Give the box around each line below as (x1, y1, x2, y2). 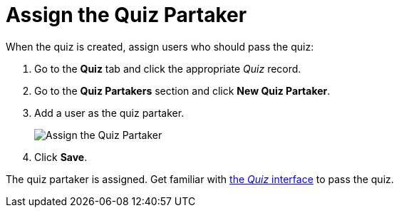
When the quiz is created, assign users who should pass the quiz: (6, 40, 314, 53)
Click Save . (34, 150, 88, 163)
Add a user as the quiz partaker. (34, 106, 185, 119)
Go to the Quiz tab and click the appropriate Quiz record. (34, 62, 301, 75)
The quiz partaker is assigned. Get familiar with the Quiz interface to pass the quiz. (6, 172, 394, 185)
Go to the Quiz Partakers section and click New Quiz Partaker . (34, 84, 331, 97)
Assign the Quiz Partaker (6, 3, 247, 27)
